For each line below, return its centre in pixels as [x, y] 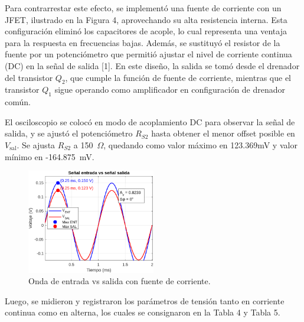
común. [18, 102]
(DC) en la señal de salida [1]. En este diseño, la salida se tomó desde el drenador [152, 65]
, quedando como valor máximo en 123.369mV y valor [200, 144]
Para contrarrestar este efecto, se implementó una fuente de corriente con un [143, 8]
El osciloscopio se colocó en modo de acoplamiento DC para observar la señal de [150, 121]
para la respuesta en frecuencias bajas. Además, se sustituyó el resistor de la [143, 42]
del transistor [29, 77]
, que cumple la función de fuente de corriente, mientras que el [178, 77]
